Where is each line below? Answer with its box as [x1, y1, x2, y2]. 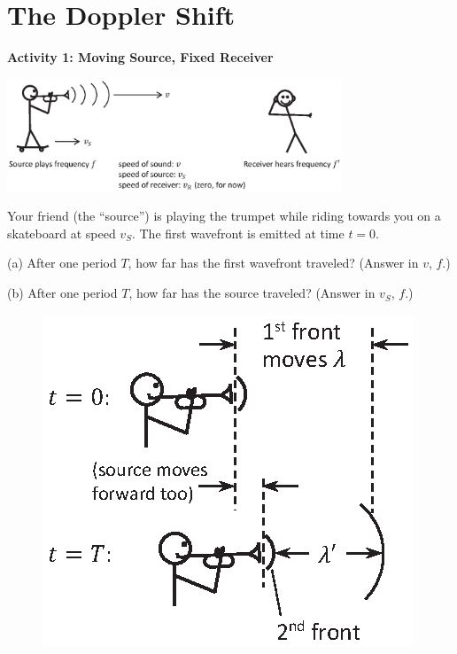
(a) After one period [7, 253, 117, 272]
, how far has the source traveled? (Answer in [128, 284, 376, 302]
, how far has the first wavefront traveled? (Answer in [128, 253, 419, 272]
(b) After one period [7, 284, 118, 302]
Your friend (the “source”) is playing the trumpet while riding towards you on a [7, 206, 441, 225]
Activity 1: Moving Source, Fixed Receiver [7, 48, 274, 66]
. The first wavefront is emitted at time [131, 223, 345, 242]
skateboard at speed [7, 223, 116, 242]
